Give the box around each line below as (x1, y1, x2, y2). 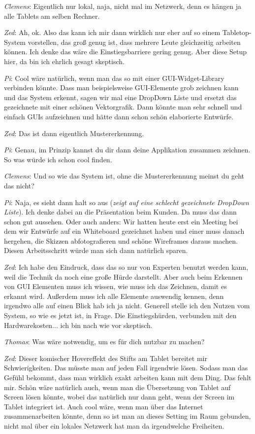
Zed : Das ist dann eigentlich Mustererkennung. (4, 128, 144, 138)
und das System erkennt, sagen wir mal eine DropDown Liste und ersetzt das (4, 92, 237, 102)
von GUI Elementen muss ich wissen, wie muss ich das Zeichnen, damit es (4, 281, 227, 291)
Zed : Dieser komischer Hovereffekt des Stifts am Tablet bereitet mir (4, 353, 207, 363)
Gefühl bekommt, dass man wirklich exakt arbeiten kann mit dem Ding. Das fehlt (4, 372, 252, 382)
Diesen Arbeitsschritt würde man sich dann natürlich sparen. (4, 245, 188, 255)
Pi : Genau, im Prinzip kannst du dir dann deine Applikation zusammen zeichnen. (4, 145, 251, 155)
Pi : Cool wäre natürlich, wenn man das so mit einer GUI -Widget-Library (4, 72, 224, 83)
